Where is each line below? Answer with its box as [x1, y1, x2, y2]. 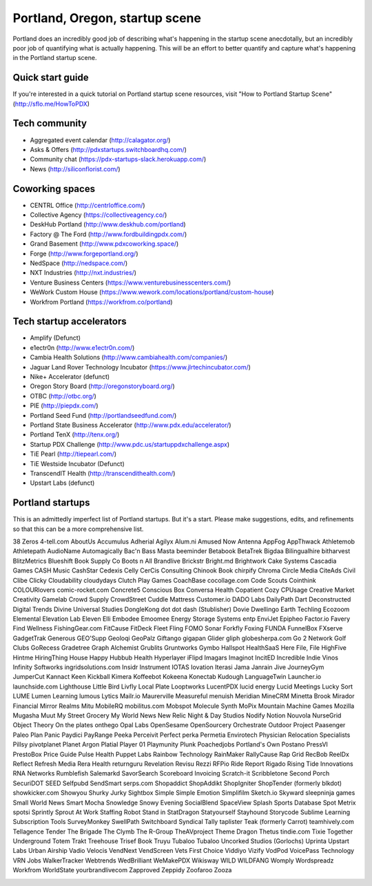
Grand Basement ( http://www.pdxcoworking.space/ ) [30, 240, 179, 248]
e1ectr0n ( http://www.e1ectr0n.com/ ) [30, 343, 135, 351]
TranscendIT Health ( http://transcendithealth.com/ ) [30, 469, 176, 477]
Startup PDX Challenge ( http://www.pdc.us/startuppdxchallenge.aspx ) [30, 440, 230, 448]
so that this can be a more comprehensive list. [12, 525, 144, 533]
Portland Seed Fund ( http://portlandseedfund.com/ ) [30, 411, 177, 419]
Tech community [12, 117, 87, 129]
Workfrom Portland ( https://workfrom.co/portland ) [30, 298, 173, 306]
